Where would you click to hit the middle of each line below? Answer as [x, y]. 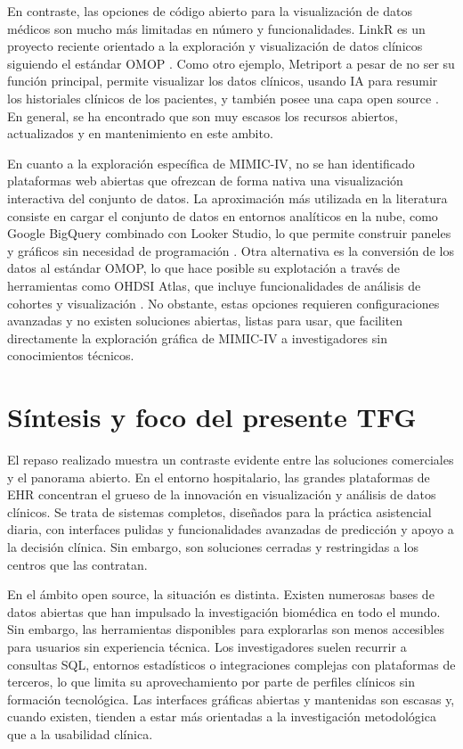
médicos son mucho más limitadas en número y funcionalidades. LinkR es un [216, 28]
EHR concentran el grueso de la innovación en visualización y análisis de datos [222, 494]
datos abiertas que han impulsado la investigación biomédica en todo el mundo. [224, 611]
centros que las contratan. [77, 564]
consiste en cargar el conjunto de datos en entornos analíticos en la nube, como [223, 215]
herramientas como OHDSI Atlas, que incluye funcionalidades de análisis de [214, 285]
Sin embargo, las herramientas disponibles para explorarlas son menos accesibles [226, 629]
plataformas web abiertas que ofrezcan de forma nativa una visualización [205, 181]
